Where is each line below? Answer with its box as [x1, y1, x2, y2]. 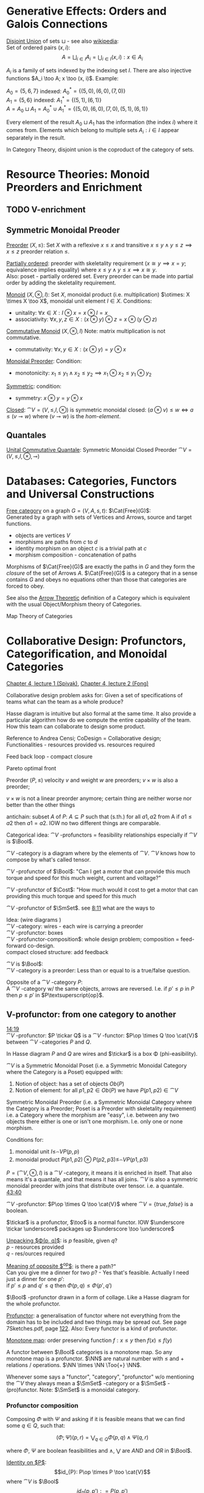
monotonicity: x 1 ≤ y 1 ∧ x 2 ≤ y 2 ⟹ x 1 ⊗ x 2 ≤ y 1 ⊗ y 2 [15, 369, 152, 378]
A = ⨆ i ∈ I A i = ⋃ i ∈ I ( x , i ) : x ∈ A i [62, 53, 143, 62]
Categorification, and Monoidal [6, 647, 167, 661]
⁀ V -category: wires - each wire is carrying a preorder [6, 922, 144, 930]
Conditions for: [6, 1136, 44, 1143]
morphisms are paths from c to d [15, 538, 98, 546]
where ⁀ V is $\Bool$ [6, 1478, 59, 1485]
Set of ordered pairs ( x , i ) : [6, 44, 71, 51]
